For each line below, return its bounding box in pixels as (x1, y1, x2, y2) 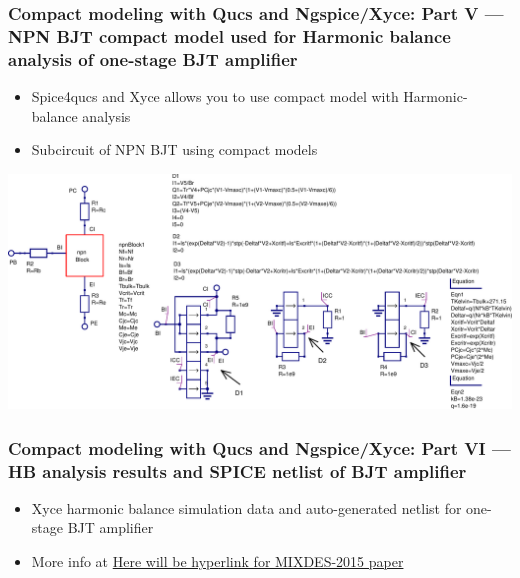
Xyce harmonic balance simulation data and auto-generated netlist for (31, 497, 462, 518)
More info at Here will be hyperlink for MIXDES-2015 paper (31, 551, 404, 572)
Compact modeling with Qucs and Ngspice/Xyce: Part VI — (8, 435, 511, 460)
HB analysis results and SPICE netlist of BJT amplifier (8, 458, 467, 483)
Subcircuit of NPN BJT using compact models (31, 139, 318, 160)
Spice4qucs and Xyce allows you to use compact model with (31, 86, 399, 107)
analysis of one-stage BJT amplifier (8, 46, 298, 71)
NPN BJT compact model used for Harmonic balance (8, 23, 451, 48)
